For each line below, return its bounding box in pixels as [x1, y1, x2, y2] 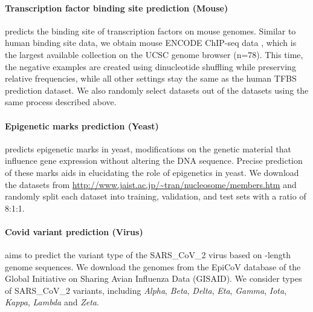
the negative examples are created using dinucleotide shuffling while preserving [5, 60, 296, 73]
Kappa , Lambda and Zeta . [5, 296, 99, 308]
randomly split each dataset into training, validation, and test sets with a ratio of [5, 190, 306, 203]
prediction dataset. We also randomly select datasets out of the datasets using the [5, 83, 309, 96]
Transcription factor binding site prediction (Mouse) [5, 1, 228, 14]
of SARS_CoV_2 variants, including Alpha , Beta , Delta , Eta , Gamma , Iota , [5, 284, 287, 296]
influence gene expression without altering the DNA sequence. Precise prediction [5, 154, 303, 167]
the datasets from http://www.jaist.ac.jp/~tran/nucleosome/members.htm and [5, 178, 297, 190]
